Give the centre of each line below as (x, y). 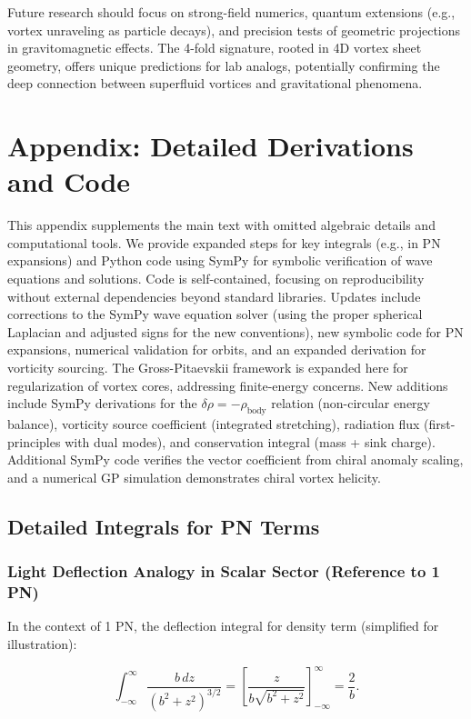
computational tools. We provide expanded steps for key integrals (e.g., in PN (224, 242)
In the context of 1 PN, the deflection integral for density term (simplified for (223, 626)
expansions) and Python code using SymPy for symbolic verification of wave (220, 260)
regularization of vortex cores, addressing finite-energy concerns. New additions (228, 385)
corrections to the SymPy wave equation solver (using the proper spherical (215, 314)
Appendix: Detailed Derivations (210, 146)
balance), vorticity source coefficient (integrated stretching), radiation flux (214, 424)
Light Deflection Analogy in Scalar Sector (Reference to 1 (224, 571)
